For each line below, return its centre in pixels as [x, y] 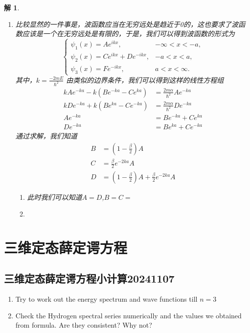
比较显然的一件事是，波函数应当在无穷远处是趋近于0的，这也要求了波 [127, 24]
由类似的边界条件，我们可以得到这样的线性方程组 [145, 80]
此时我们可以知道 [55, 197]
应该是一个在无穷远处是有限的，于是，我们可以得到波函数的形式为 [128, 34]
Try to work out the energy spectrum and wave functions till [106, 298]
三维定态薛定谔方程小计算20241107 [89, 278]
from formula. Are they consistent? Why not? [84, 325]
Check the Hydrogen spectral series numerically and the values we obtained [128, 315]
